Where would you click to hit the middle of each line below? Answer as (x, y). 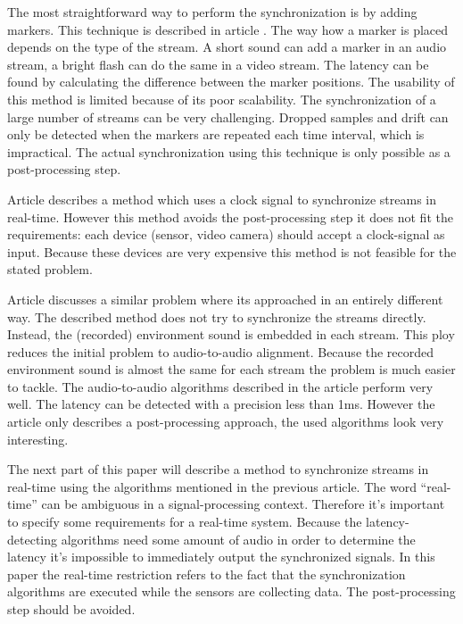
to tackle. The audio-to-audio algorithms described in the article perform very (220, 386)
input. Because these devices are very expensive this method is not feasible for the (232, 251)
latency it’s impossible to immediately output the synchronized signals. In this (221, 557)
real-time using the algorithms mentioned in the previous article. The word (212, 486)
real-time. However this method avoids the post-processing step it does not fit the (230, 216)
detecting (32, 539)
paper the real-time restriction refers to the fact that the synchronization (207, 574)
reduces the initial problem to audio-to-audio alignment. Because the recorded (221, 351)
